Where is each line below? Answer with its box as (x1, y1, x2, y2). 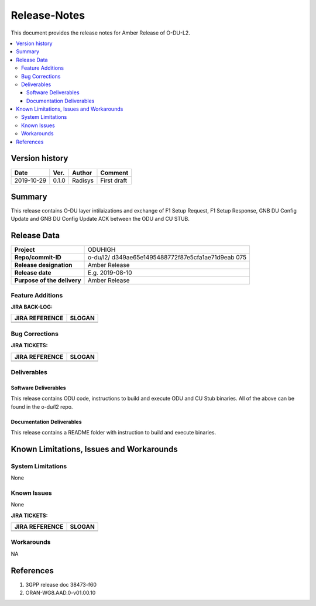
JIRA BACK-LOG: (11, 303, 53, 310)
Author (72, 169, 92, 177)
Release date (14, 269, 51, 277)
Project (14, 246, 35, 254)
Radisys (72, 176, 94, 184)
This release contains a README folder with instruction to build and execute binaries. (11, 429, 217, 436)
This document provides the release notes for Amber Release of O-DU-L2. (11, 29, 190, 36)
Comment (100, 169, 129, 177)
